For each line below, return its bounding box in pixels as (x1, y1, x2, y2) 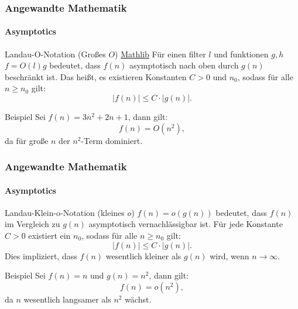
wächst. (125, 293, 152, 305)
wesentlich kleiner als (105, 249, 181, 262)
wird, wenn (210, 249, 249, 262)
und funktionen (214, 47, 269, 60)
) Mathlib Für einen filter (115, 47, 206, 60)
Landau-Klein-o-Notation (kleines (5, 206, 125, 218)
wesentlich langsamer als (23, 293, 111, 305)
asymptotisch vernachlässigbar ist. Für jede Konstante (88, 218, 283, 230)
